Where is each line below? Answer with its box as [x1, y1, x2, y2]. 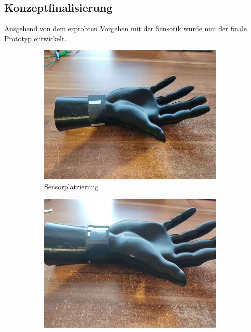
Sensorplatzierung [44, 181, 99, 191]
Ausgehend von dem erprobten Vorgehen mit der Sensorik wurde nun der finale [4, 23, 247, 34]
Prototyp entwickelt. [4, 33, 67, 43]
